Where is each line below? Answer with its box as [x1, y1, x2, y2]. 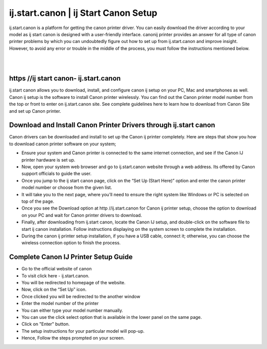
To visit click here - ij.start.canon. [21, 272, 89, 279]
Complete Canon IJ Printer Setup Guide [9, 253, 133, 262]
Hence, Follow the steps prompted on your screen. [21, 335, 125, 341]
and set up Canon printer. [9, 108, 61, 114]
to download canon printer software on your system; [9, 141, 116, 147]
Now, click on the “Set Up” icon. [21, 287, 87, 293]
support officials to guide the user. [21, 171, 91, 176]
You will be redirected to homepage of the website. [21, 280, 126, 286]
